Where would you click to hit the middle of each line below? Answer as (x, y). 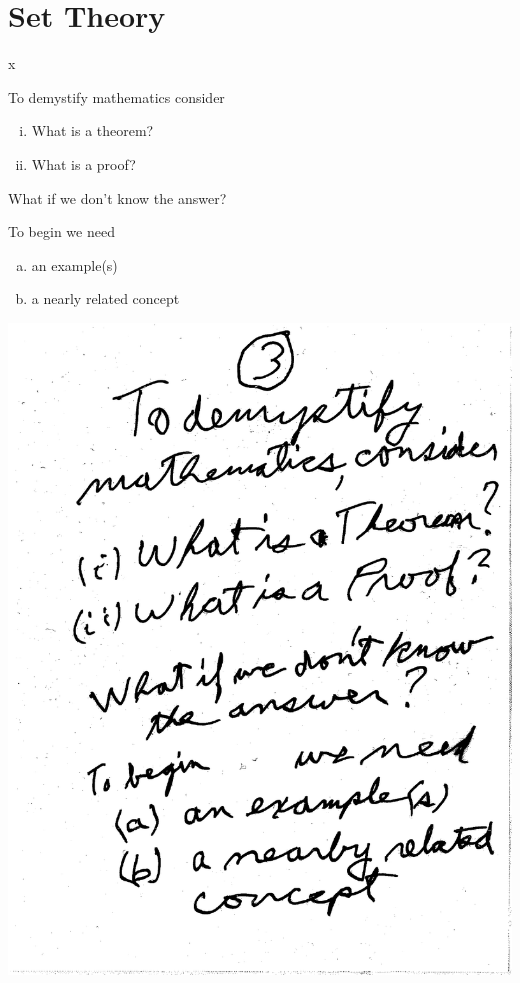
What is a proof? (83, 163)
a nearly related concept (105, 298)
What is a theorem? (92, 130)
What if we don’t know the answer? (117, 197)
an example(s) (74, 264)
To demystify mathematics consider (116, 96)
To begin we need (61, 231)
